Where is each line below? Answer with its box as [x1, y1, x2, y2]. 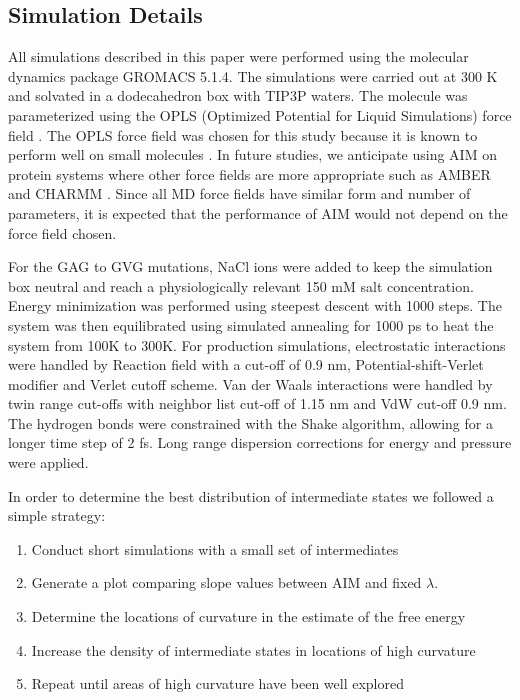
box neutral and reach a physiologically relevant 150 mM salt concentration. [8, 275, 474, 296]
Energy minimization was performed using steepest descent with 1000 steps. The [8, 295, 502, 316]
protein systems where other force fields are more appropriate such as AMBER [8, 163, 491, 184]
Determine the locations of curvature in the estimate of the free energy [31, 606, 466, 627]
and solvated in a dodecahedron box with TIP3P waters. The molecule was [8, 85, 468, 106]
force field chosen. [8, 222, 117, 243]
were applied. [8, 452, 89, 473]
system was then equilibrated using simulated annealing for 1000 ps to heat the [8, 314, 494, 335]
